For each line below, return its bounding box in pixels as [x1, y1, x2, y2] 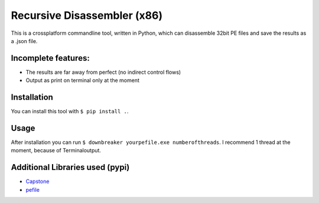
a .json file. [11, 37, 38, 44]
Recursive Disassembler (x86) [11, 9, 162, 22]
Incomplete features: [11, 53, 90, 63]
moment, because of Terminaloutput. [11, 147, 102, 154]
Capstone [25, 178, 50, 185]
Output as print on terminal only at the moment [25, 77, 140, 84]
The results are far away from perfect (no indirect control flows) [25, 68, 181, 76]
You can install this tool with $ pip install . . [11, 108, 129, 115]
